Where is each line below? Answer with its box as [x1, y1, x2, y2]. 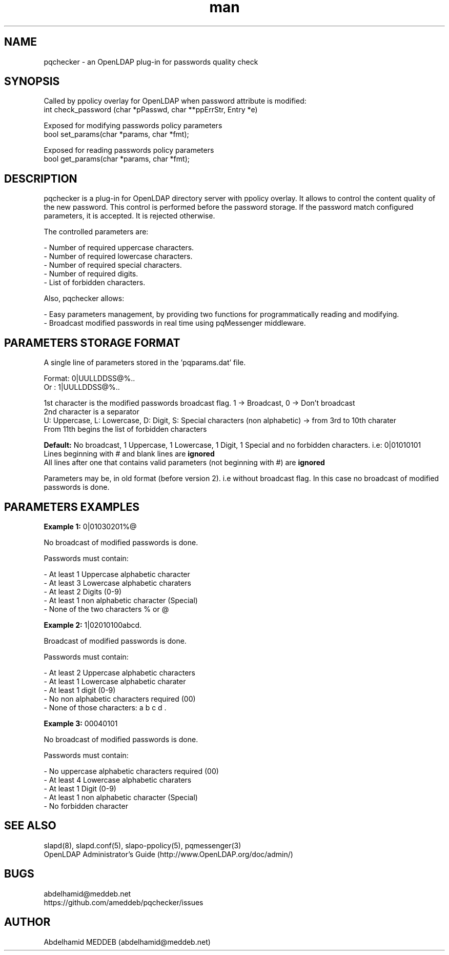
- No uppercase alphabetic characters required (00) [44, 766, 219, 775]
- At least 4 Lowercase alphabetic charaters [44, 775, 192, 784]
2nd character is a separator [44, 407, 139, 416]
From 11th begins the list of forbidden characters [44, 425, 207, 434]
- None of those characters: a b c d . [44, 703, 167, 712]
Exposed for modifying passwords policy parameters [44, 121, 222, 130]
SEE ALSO [4, 819, 56, 832]
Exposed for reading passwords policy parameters [44, 146, 214, 155]
